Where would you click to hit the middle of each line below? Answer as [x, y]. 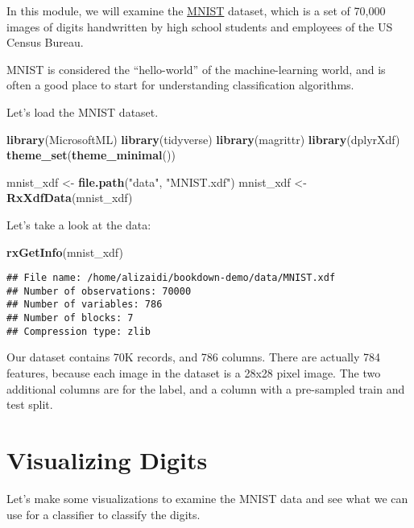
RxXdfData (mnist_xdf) [70, 198]
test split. [30, 404]
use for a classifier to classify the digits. [103, 514]
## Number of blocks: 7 [70, 318]
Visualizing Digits [107, 459]
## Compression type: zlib [79, 331]
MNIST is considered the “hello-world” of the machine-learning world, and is [196, 69]
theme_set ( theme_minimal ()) [91, 155]
